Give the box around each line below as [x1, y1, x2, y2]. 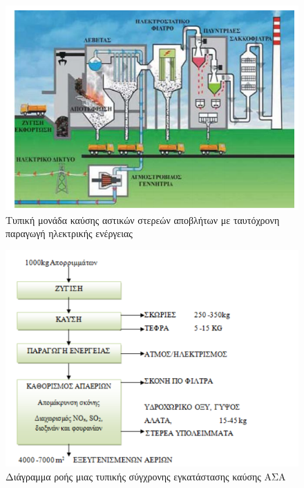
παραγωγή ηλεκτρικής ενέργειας [6, 226, 133, 241]
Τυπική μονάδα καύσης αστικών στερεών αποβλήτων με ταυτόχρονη [6, 212, 280, 227]
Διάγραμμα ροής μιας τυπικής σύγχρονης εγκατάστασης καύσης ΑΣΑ [6, 469, 286, 483]
